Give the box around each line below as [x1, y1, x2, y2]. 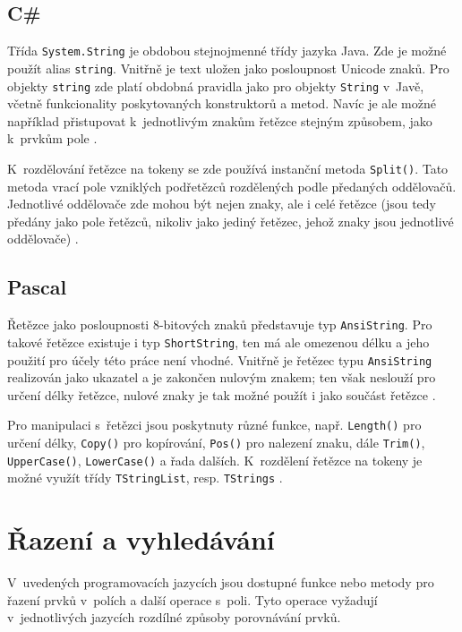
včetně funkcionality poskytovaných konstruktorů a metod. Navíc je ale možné [7, 94, 436, 113]
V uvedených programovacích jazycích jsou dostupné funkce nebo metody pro [7, 573, 434, 592]
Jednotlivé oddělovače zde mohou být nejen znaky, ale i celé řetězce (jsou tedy [7, 194, 436, 213]
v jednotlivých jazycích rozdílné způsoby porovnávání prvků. [7, 608, 341, 627]
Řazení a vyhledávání [7, 521, 275, 558]
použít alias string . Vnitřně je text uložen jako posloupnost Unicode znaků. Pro [7, 58, 449, 77]
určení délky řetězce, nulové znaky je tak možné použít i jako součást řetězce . [7, 385, 436, 404]
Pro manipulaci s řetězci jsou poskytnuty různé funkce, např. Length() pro [7, 415, 422, 434]
